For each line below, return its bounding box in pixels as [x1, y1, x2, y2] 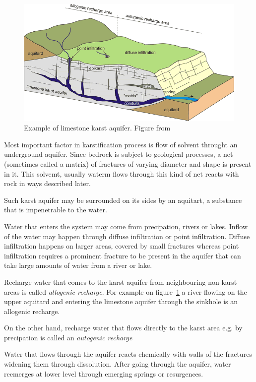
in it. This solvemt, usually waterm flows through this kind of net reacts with [4, 168, 239, 179]
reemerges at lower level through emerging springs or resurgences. [4, 368, 203, 379]
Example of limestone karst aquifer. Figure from [24, 123, 171, 133]
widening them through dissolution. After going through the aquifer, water [4, 359, 231, 369]
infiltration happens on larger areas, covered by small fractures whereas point [4, 241, 239, 251]
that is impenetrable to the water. [4, 204, 107, 215]
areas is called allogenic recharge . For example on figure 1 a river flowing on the [4, 286, 247, 297]
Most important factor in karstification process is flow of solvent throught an [4, 139, 238, 149]
